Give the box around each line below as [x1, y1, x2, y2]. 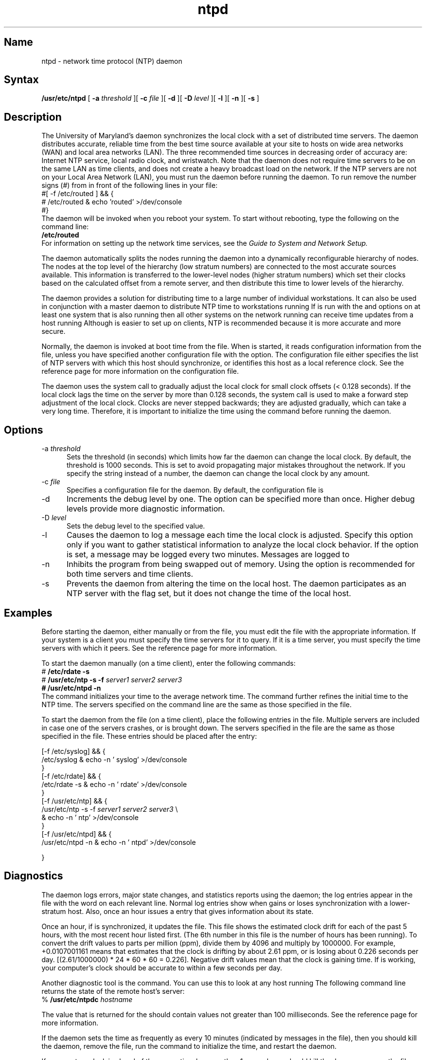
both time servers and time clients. [66, 569, 194, 579]
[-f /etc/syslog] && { [41, 747, 106, 755]
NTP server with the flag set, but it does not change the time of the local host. [66, 588, 351, 599]
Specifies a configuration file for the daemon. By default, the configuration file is [67, 486, 324, 494]
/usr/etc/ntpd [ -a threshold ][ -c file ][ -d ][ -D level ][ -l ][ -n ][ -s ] [41, 94, 259, 103]
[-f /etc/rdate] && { [41, 771, 101, 780]
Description [4, 110, 62, 123]
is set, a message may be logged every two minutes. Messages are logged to [66, 549, 350, 560]
